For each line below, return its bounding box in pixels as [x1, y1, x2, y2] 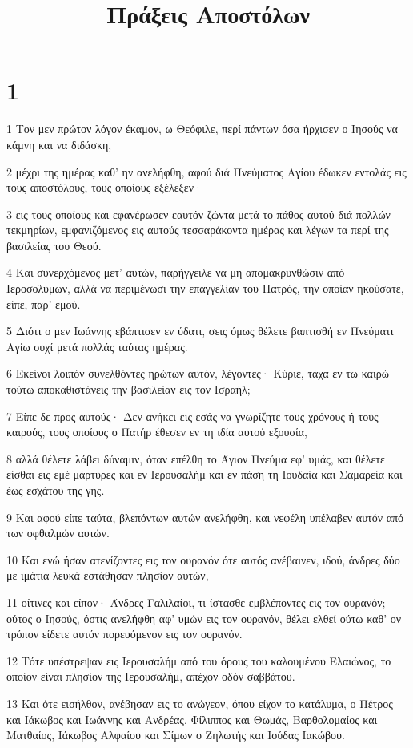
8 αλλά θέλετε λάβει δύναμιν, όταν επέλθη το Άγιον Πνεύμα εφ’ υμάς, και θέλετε [6, 450, 385, 467]
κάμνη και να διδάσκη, [6, 135, 112, 152]
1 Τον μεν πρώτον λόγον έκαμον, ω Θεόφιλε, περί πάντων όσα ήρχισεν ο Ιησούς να [6, 120, 398, 137]
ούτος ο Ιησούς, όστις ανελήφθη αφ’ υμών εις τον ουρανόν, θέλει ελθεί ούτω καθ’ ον [6, 609, 402, 626]
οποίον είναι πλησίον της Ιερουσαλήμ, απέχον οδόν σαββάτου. [6, 668, 295, 685]
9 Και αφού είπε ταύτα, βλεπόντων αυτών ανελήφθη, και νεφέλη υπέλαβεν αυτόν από [6, 508, 404, 525]
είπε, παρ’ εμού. [6, 295, 81, 312]
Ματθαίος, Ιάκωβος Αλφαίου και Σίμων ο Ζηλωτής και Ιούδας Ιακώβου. [6, 726, 345, 743]
